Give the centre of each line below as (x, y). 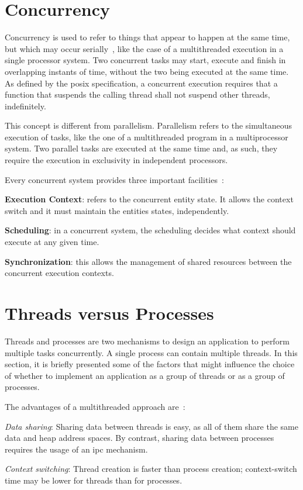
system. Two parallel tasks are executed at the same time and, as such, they (141, 148)
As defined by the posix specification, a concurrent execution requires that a (141, 83)
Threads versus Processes (109, 313)
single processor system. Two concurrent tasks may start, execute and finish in (145, 60)
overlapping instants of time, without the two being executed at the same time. (147, 71)
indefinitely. (25, 106)
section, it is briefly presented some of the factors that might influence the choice (150, 364)
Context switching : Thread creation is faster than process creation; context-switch (151, 469)
